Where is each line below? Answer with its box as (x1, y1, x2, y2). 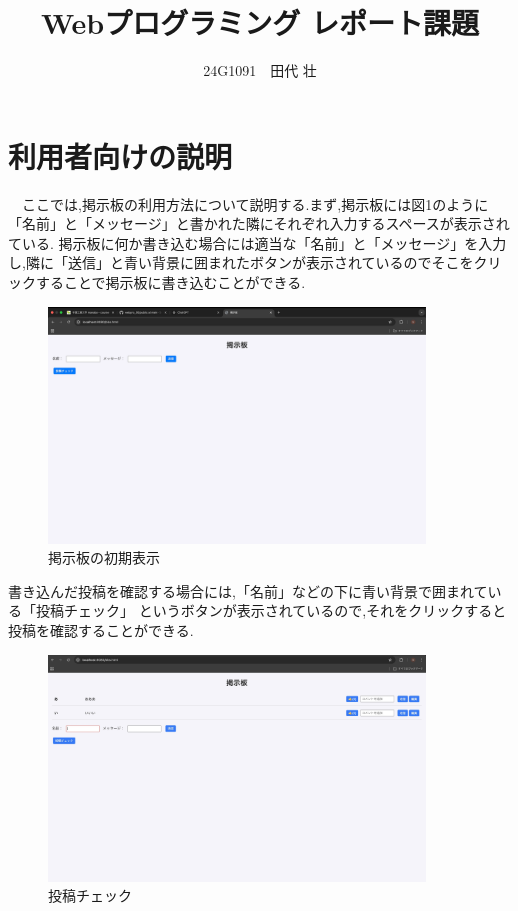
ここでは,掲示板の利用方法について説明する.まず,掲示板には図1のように (21, 193, 489, 214)
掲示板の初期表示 (48, 547, 160, 568)
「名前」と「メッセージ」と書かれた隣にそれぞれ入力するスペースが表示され (8, 213, 510, 234)
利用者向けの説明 (8, 135, 233, 176)
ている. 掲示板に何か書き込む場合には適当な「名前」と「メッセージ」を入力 (8, 232, 507, 253)
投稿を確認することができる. (8, 619, 194, 640)
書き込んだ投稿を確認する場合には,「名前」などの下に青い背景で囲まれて (8, 580, 488, 601)
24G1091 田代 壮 (203, 60, 317, 81)
